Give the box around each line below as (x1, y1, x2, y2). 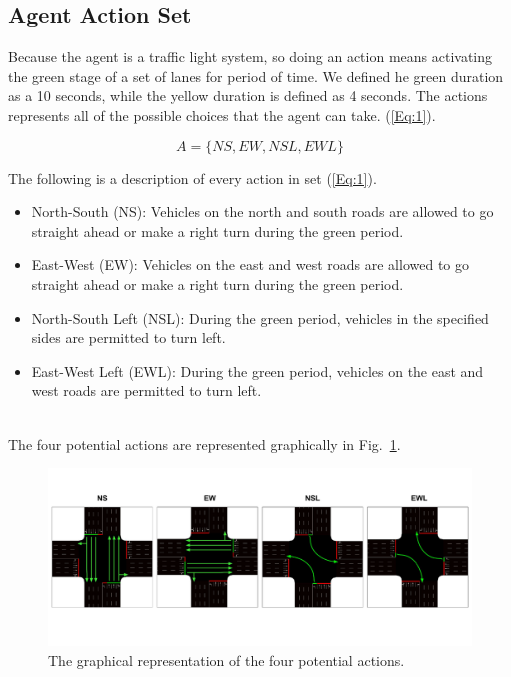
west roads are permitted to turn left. (31, 380, 262, 401)
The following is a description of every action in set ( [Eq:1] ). (8, 167, 377, 188)
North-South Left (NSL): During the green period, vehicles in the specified (31, 307, 489, 328)
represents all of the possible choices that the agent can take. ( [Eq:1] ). (8, 104, 436, 125)
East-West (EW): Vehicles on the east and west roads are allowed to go (31, 254, 470, 275)
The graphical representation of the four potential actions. (48, 649, 405, 670)
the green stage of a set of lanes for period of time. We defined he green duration (8, 65, 504, 86)
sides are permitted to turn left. (31, 327, 226, 348)
